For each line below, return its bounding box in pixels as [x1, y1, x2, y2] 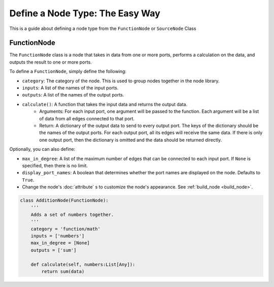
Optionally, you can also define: [9, 146, 76, 152]
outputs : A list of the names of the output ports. [22, 92, 124, 98]
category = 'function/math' [30, 226, 101, 232]
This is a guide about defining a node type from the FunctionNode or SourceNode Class [9, 25, 196, 31]
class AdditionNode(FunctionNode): [20, 198, 109, 203]
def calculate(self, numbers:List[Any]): [30, 262, 135, 267]
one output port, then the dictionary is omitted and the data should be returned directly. [39, 137, 222, 143]
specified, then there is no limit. [22, 163, 88, 169]
